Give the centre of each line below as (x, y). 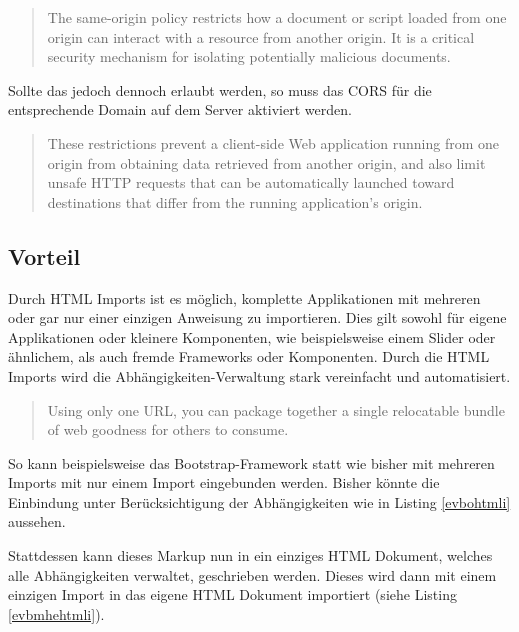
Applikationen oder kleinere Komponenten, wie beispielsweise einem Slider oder (252, 336)
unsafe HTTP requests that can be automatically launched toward (251, 182)
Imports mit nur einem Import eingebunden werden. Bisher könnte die (224, 482)
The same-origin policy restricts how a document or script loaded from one (277, 17)
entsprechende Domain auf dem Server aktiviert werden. (180, 109)
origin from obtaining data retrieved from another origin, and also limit (266, 162)
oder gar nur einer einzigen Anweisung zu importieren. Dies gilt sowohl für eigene (257, 317)
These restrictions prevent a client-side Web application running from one (273, 142)
